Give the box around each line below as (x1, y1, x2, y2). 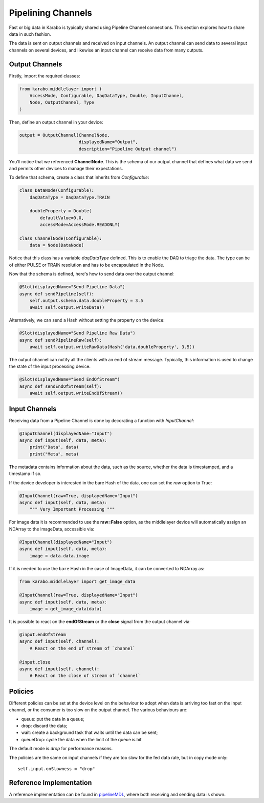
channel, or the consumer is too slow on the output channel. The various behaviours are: (9, 707, 188, 713)
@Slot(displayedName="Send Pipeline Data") (19, 284, 126, 290)
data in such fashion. (9, 31, 51, 37)
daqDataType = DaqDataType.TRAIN (29, 194, 110, 200)
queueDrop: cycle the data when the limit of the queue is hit (21, 736, 142, 742)
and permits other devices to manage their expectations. (9, 165, 123, 171)
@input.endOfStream (19, 632, 66, 637)
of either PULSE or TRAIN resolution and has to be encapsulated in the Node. (9, 262, 165, 268)
